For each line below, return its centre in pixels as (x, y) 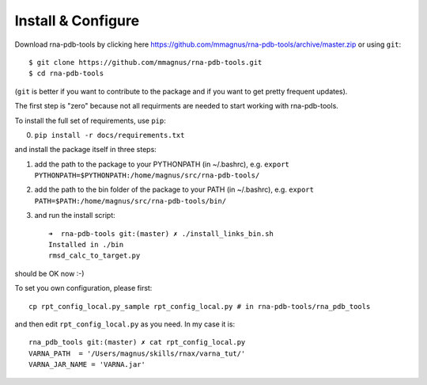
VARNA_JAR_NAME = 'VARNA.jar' (87, 365)
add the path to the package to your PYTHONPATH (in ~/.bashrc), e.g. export (162, 164)
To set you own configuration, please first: (83, 288)
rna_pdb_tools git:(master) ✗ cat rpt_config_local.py (137, 342)
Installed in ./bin (86, 245)
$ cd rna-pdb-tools (66, 74)
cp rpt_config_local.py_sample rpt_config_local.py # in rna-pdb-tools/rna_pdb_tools (200, 306)
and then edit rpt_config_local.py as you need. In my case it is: (125, 324)
